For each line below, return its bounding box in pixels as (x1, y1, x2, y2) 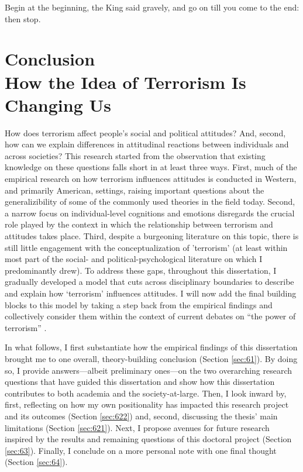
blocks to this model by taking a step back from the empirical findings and (5, 298, 273, 311)
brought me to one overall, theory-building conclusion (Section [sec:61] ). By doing (5, 352, 298, 364)
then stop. (5, 12, 41, 25)
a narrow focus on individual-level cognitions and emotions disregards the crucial (5, 206, 295, 219)
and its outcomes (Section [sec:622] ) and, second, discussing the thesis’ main (5, 409, 278, 422)
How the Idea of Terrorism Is (5, 70, 246, 94)
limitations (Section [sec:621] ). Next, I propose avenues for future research (5, 421, 270, 433)
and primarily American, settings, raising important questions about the (5, 184, 264, 196)
